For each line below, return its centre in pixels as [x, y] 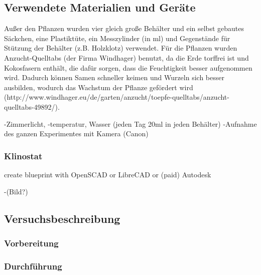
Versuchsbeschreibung [62, 218]
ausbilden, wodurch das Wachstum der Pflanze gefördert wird [99, 87]
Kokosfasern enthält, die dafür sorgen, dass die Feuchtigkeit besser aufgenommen [128, 67]
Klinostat [23, 156]
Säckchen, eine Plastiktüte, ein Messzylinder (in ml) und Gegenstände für [117, 38]
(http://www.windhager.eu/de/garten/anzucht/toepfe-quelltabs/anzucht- [117, 97]
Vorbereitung [31, 243]
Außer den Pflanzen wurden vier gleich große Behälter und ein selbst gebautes [124, 28]
